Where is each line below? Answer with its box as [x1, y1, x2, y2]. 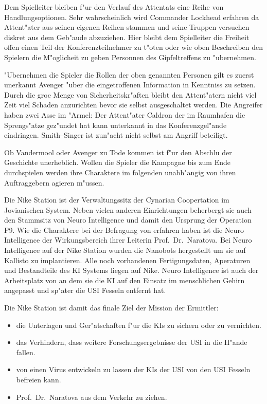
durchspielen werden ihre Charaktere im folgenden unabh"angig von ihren [4, 167, 236, 177]
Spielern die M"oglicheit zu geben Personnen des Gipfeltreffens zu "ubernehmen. [4, 51, 256, 62]
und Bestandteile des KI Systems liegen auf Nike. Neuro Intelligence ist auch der [4, 265, 259, 276]
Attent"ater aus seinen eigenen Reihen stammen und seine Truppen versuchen [4, 22, 250, 32]
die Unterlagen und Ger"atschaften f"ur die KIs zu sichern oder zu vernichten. [16, 319, 261, 330]
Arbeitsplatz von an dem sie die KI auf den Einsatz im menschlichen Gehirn [4, 274, 245, 285]
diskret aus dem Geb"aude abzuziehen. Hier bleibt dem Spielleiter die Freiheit [4, 31, 250, 42]
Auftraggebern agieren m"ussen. [4, 177, 104, 188]
